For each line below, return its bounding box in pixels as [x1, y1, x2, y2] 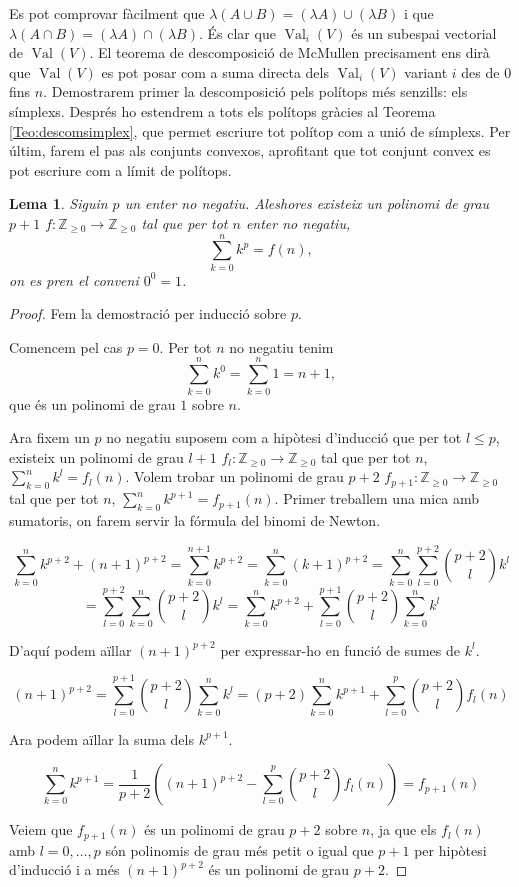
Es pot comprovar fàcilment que [9, 3, 205, 23]
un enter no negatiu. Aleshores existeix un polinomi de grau [124, 193, 490, 214]
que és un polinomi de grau [9, 393, 176, 414]
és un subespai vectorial [351, 22, 497, 43]
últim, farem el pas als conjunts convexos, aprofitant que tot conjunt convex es [9, 140, 491, 161]
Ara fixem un [9, 427, 90, 448]
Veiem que [9, 819, 73, 840]
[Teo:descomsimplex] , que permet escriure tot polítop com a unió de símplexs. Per [9, 120, 511, 141]
